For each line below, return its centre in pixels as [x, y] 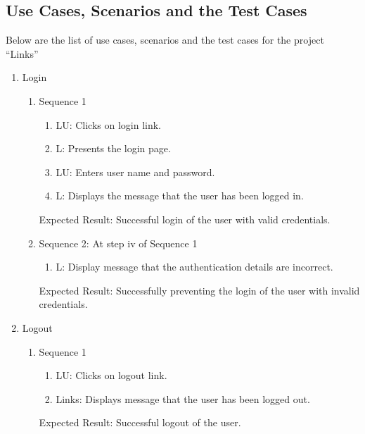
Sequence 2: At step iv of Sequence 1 [118, 243]
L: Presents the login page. [113, 148]
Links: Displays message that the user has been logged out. [183, 398]
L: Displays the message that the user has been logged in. [180, 196]
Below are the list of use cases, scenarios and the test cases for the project [165, 40]
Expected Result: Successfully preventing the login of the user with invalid [199, 290]
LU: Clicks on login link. [109, 124]
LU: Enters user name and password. [135, 172]
